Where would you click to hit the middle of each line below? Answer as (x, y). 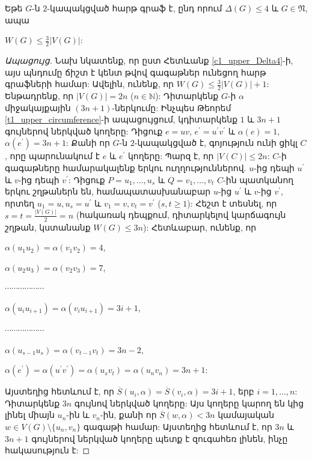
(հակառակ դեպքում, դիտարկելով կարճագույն (181, 215)
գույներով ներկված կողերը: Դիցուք (84, 131)
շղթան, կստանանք (48, 227)
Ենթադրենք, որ (39, 96)
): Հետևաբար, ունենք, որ (200, 227)
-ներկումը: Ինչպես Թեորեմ (172, 107)
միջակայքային (38, 107)
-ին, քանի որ (128, 415)
